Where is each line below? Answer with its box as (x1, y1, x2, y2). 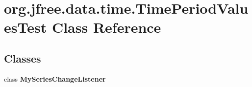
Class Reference (51, 17, 161, 37)
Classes (4, 50, 41, 65)
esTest (4, 17, 47, 37)
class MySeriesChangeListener (4, 73, 106, 84)
